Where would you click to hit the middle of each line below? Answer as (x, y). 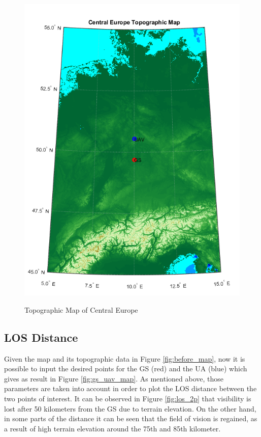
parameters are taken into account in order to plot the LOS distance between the (130, 388)
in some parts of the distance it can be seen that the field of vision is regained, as (131, 418)
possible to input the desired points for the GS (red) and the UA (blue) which (126, 368)
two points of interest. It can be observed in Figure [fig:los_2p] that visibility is (128, 398)
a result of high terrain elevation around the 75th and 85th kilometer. (112, 428)
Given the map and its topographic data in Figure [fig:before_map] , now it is (125, 358)
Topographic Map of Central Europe (81, 309)
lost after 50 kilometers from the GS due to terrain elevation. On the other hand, (130, 408)
